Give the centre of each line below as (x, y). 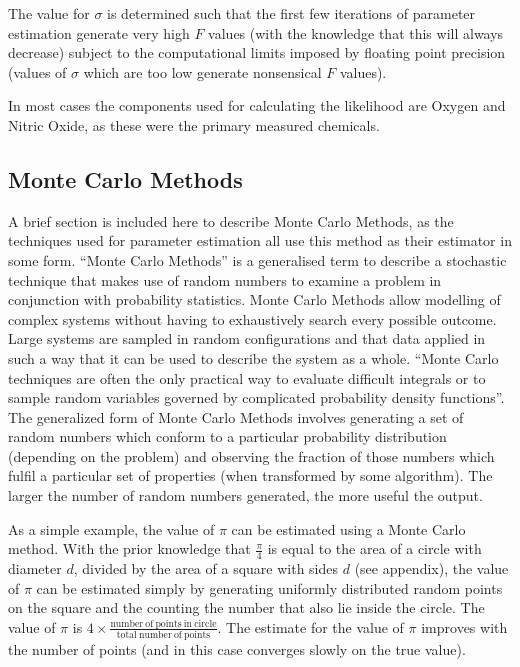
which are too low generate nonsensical (202, 71)
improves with (464, 626)
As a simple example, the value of (111, 528)
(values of (37, 71)
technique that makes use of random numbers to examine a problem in (225, 279)
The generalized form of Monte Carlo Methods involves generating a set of (236, 416)
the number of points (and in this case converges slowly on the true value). (237, 649)
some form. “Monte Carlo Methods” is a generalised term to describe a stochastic (257, 259)
